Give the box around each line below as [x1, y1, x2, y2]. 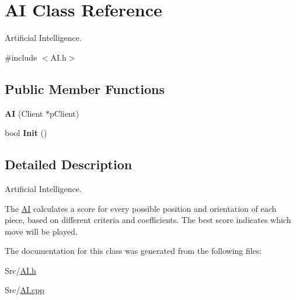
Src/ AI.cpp [5, 284, 44, 296]
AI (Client [5, 107, 43, 119]
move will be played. [5, 225, 78, 237]
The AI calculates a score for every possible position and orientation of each [5, 202, 277, 214]
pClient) [50, 107, 79, 119]
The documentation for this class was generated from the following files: [5, 245, 262, 257]
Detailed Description [5, 155, 133, 173]
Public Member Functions [5, 79, 165, 97]
